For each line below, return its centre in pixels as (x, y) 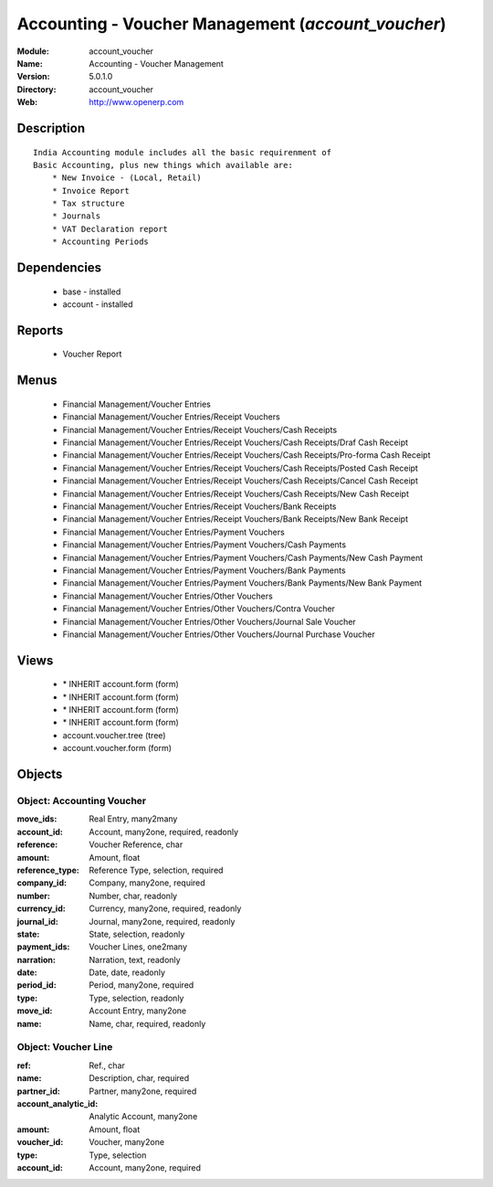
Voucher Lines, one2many (138, 947)
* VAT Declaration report (110, 229)
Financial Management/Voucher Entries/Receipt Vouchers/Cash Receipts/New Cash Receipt (236, 493)
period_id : (37, 985)
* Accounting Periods (100, 242)
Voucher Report (92, 354)
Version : (33, 77)
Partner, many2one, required (143, 1091)
